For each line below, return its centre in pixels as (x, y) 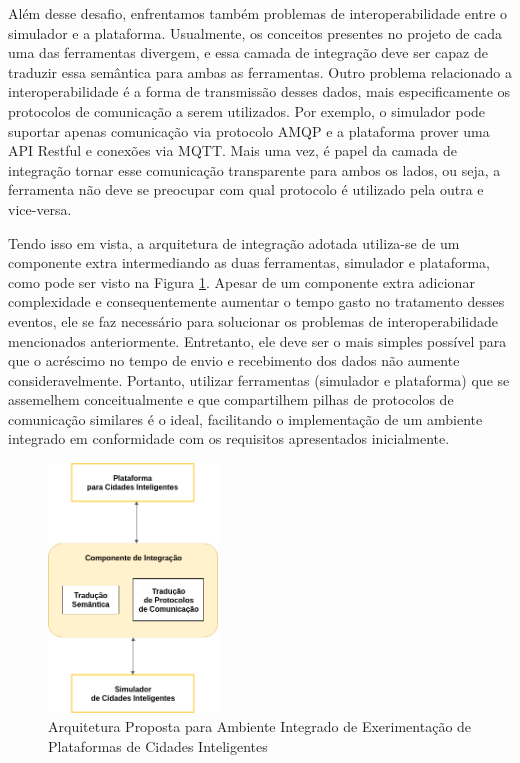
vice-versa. (40, 208)
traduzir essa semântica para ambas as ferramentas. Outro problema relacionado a (260, 71)
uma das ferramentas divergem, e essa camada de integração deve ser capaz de (248, 52)
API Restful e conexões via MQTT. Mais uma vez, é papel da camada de (232, 150)
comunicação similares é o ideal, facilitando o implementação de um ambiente (245, 418)
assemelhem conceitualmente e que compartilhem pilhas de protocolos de (231, 399)
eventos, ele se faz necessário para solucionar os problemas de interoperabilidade (253, 320)
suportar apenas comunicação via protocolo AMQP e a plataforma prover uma (249, 130)
